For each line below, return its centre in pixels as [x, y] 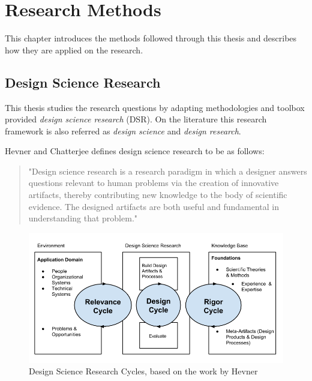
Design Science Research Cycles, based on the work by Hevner [143, 371]
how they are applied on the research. [74, 49]
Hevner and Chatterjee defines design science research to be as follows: [135, 151]
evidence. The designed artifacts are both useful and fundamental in [154, 206]
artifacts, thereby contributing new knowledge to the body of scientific [158, 195]
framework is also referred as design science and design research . [123, 130]
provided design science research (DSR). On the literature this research [136, 119]
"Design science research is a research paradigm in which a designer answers [168, 171]
